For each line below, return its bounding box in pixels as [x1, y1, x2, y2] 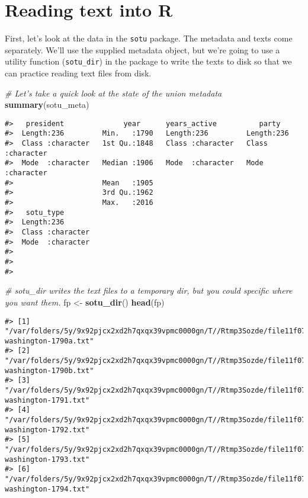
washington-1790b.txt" [5, 366, 94, 375]
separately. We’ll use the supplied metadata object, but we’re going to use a [5, 43, 280, 56]
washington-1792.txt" [5, 425, 90, 434]
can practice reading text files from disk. [5, 67, 152, 79]
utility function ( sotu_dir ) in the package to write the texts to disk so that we [5, 55, 292, 68]
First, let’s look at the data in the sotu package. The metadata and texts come [5, 32, 293, 44]
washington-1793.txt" [5, 455, 90, 464]
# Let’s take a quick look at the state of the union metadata [5, 86, 222, 99]
